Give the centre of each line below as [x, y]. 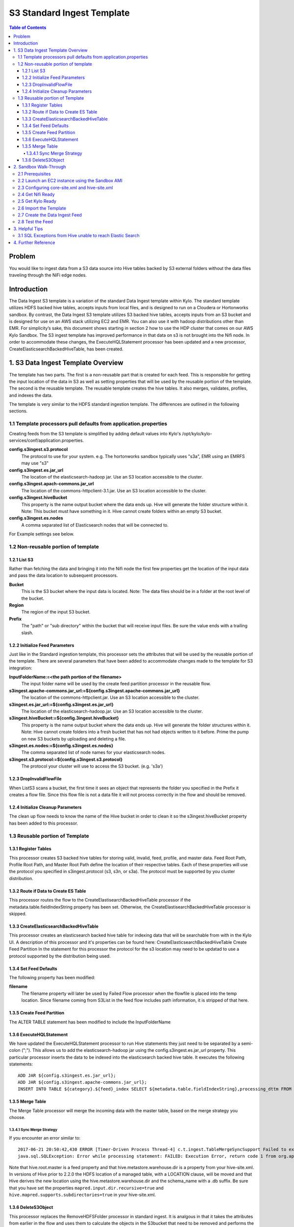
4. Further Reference [34, 242]
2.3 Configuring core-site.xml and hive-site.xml [65, 187]
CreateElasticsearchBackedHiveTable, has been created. [66, 349]
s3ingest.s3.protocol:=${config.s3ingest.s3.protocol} [66, 759]
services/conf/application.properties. [47, 440]
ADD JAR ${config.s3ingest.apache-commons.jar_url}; [82, 1082]
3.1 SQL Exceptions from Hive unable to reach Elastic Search [79, 236]
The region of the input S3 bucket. [56, 612]
